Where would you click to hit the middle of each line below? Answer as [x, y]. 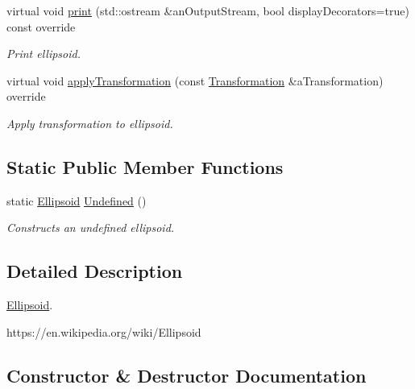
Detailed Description [95, 271]
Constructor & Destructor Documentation [187, 375]
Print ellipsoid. [44, 54]
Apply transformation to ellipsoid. [90, 123]
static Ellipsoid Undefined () [77, 200]
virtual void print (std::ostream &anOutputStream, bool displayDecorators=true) [208, 10]
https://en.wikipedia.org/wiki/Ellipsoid [104, 331]
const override [41, 26]
